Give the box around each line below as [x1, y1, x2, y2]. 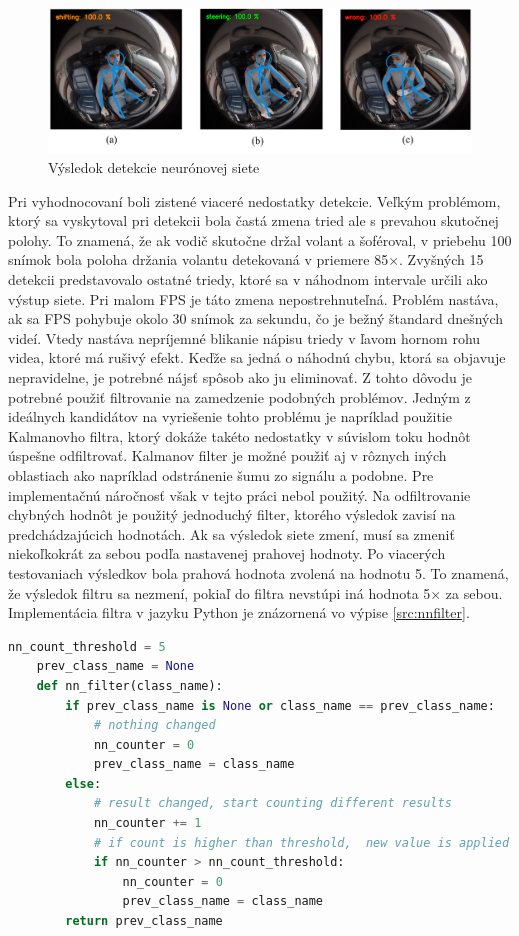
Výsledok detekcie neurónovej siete [48, 157, 260, 178]
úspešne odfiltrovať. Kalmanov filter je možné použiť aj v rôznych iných [8, 445, 447, 466]
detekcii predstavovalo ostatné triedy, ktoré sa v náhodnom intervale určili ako [8, 269, 488, 290]
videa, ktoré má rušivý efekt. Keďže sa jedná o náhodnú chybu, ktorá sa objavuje [8, 347, 506, 368]
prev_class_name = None [36, 659, 195, 674]
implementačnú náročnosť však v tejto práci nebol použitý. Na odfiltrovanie [8, 484, 471, 505]
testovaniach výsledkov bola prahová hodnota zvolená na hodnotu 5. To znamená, [8, 562, 509, 583]
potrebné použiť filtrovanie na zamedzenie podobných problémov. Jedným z [8, 386, 471, 407]
